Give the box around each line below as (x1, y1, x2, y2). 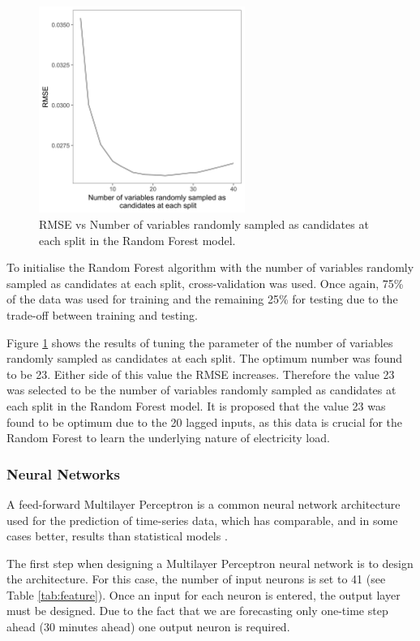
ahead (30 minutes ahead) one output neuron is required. (6, 618, 290, 635)
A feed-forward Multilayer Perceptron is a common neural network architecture (6, 495, 401, 512)
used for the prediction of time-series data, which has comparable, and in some (6, 511, 398, 528)
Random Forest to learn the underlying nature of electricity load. (6, 429, 330, 446)
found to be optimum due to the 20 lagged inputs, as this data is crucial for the (6, 413, 403, 430)
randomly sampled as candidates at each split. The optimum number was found (6, 350, 403, 367)
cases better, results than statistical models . (6, 527, 228, 544)
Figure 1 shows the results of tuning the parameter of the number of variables (6, 333, 393, 351)
